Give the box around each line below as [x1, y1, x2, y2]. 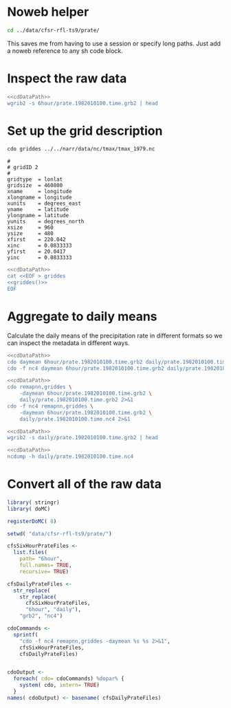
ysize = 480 [7, 230, 54, 237]
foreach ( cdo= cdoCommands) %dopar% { [13, 675, 125, 683]
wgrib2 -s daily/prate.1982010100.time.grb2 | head [7, 434, 158, 441]
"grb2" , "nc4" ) [19, 612, 63, 619]
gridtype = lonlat [7, 176, 63, 183]
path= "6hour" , [19, 555, 63, 562]
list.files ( [13, 549, 48, 556]
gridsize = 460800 [7, 182, 63, 189]
